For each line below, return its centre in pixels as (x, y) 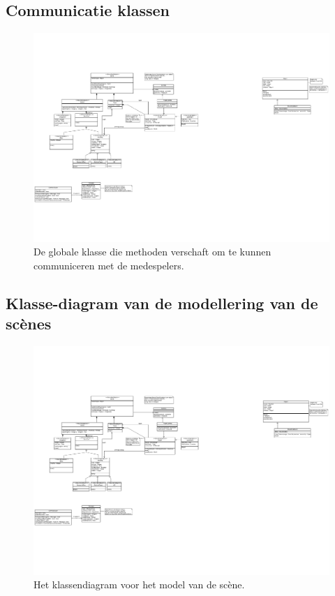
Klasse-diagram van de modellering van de (162, 303)
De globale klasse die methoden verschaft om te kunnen (152, 252)
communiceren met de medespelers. (109, 266)
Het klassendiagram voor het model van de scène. (139, 584)
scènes (29, 323)
